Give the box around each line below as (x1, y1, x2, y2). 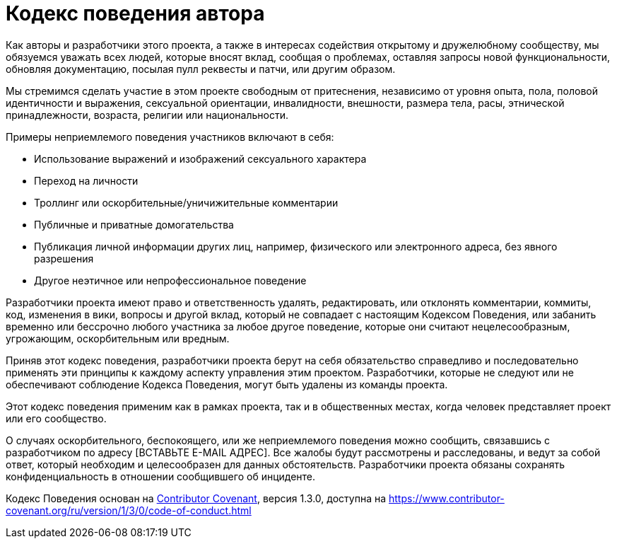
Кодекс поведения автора (6, 1, 265, 25)
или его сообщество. (6, 412, 107, 424)
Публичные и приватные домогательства (34, 218, 234, 231)
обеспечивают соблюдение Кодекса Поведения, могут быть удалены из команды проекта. (6, 378, 448, 390)
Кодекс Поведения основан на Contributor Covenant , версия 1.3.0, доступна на (6, 492, 387, 504)
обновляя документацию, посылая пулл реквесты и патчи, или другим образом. (6, 62, 396, 75)
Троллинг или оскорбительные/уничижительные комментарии (34, 196, 339, 209)
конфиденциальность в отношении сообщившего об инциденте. (6, 470, 316, 482)
